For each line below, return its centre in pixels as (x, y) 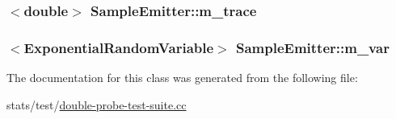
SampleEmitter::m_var (312, 47)
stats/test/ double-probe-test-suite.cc (97, 104)
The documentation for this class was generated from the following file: (182, 78)
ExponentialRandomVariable (119, 47)
